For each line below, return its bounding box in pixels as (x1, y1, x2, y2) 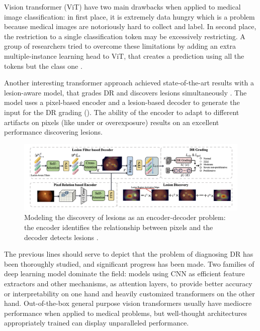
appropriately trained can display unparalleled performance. (4, 317, 189, 328)
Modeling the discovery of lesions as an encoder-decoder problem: (24, 212, 226, 223)
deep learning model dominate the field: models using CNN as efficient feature (4, 268, 245, 279)
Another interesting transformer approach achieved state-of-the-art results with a (4, 77, 254, 88)
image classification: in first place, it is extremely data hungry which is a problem (4, 11, 255, 22)
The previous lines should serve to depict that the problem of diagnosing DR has (4, 249, 253, 259)
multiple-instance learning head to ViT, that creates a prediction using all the (4, 50, 244, 61)
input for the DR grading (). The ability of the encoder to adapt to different (4, 106, 239, 117)
